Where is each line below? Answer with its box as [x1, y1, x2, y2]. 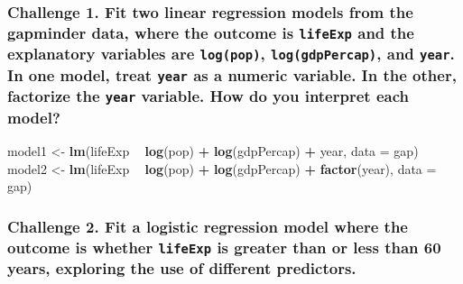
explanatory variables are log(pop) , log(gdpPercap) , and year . [7, 42, 455, 65]
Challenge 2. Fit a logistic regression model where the [7, 215, 408, 237]
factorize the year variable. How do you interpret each [7, 85, 409, 107]
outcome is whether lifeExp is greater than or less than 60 [7, 235, 441, 258]
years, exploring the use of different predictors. [7, 257, 357, 279]
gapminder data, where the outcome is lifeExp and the [7, 21, 414, 43]
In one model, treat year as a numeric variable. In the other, [7, 63, 457, 86]
